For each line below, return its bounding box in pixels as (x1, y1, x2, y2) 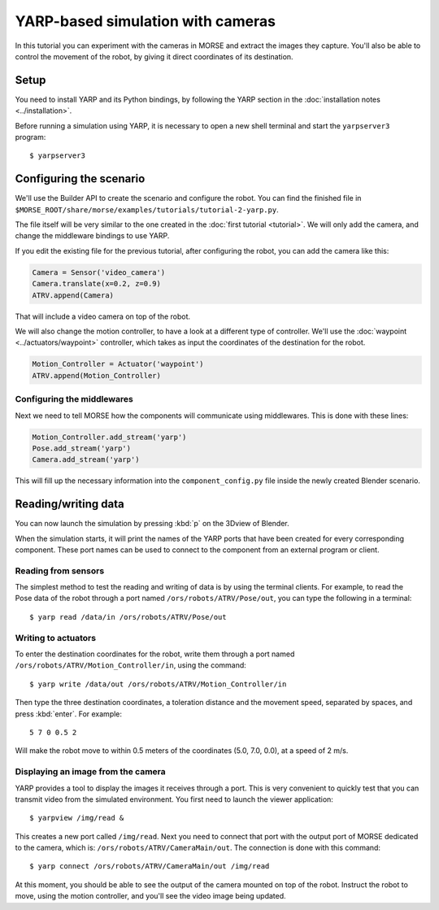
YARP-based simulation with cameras (15, 12, 276, 30)
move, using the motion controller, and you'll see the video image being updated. (15, 891, 286, 901)
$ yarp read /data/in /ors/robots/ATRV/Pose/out (29, 612, 227, 621)
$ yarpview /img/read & (29, 813, 124, 823)
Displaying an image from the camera (15, 766, 166, 777)
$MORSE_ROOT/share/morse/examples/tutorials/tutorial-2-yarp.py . (15, 204, 280, 215)
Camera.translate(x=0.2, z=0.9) (32, 279, 162, 289)
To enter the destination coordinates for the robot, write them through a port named (15, 649, 295, 659)
